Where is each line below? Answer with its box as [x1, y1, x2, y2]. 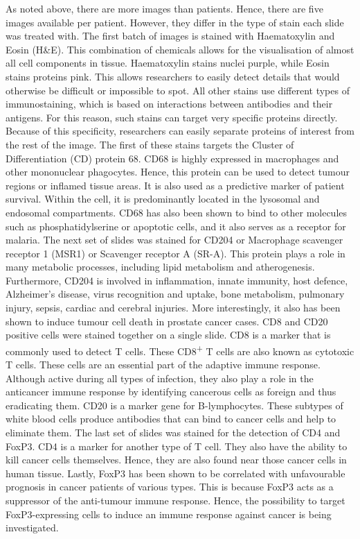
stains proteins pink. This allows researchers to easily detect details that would [6, 69, 340, 83]
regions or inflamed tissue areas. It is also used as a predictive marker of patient [6, 178, 345, 192]
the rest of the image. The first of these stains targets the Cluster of [6, 137, 294, 151]
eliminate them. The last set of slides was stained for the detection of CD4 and [6, 425, 341, 440]
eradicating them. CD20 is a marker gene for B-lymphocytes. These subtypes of [6, 397, 343, 412]
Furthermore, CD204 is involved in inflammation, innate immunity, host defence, [6, 273, 348, 287]
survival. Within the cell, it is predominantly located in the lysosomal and [6, 191, 320, 206]
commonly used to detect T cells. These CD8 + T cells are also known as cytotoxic [6, 341, 354, 358]
